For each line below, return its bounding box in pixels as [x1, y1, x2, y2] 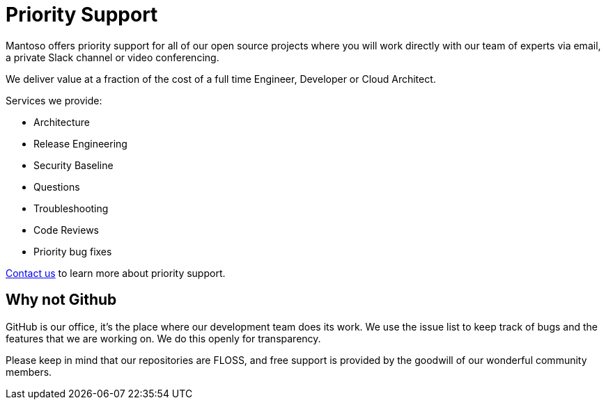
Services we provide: [6, 94, 102, 106]
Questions [33, 180, 80, 193]
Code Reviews [33, 223, 100, 236]
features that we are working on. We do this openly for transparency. [6, 332, 321, 344]
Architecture [33, 116, 91, 128]
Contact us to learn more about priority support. [6, 267, 226, 279]
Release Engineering [33, 137, 127, 150]
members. [6, 365, 52, 378]
